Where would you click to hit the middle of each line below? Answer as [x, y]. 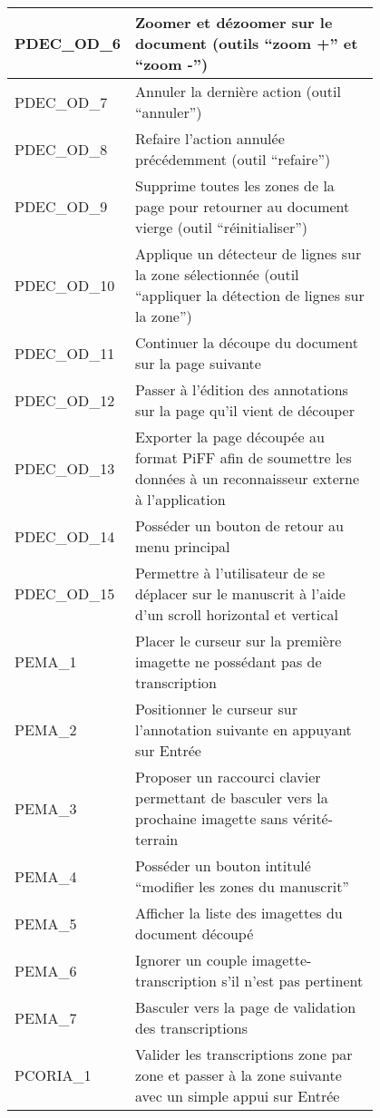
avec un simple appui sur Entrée [238, 1096]
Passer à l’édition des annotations [242, 389]
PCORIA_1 [53, 1075]
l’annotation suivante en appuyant [244, 729]
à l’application [180, 499]
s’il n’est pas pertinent [292, 981]
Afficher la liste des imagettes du [239, 913]
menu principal [183, 546]
